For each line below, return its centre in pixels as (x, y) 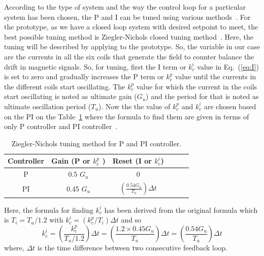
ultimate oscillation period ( (48, 106)
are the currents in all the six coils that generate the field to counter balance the (129, 56)
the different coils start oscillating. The (65, 86)
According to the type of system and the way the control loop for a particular (125, 7)
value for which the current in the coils (197, 86)
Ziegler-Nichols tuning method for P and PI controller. (96, 143)
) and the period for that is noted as (202, 96)
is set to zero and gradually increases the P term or (84, 76)
